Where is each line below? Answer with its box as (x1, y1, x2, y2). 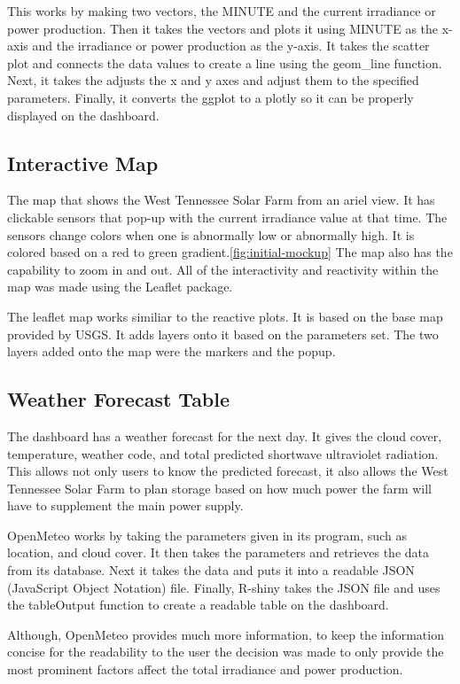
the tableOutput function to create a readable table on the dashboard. (7, 595, 389, 614)
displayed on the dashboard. (7, 105, 160, 124)
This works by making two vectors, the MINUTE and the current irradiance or (7, 2, 436, 19)
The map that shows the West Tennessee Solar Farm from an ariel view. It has (7, 190, 435, 209)
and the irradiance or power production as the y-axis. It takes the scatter (32, 36, 430, 55)
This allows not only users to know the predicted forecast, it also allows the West (7, 462, 448, 480)
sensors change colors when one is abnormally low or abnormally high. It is (7, 225, 415, 244)
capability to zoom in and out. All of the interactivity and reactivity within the (7, 260, 439, 278)
